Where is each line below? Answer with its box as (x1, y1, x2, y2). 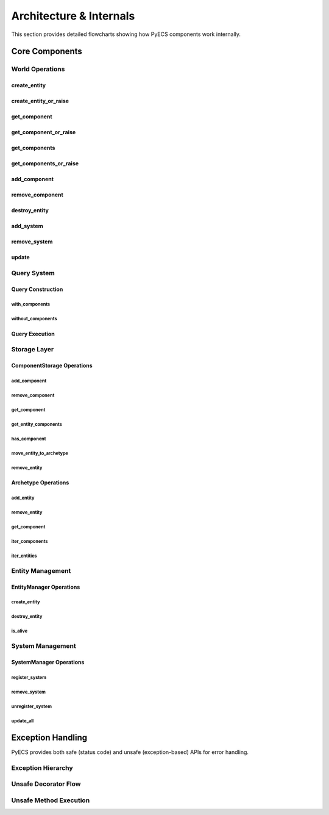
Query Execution (11, 330, 55, 337)
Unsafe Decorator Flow (11, 780, 81, 788)
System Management (11, 642, 76, 650)
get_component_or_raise (11, 129, 76, 136)
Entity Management (11, 566, 71, 575)
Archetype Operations (11, 479, 69, 486)
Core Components (11, 46, 82, 57)
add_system (11, 223, 43, 230)
